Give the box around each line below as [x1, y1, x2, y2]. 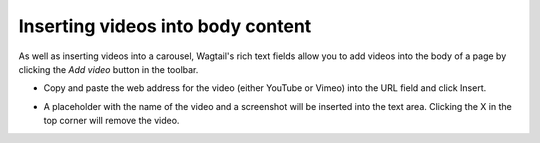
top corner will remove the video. [43, 115, 180, 127]
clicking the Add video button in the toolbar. [18, 63, 199, 75]
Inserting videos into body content [18, 15, 312, 37]
